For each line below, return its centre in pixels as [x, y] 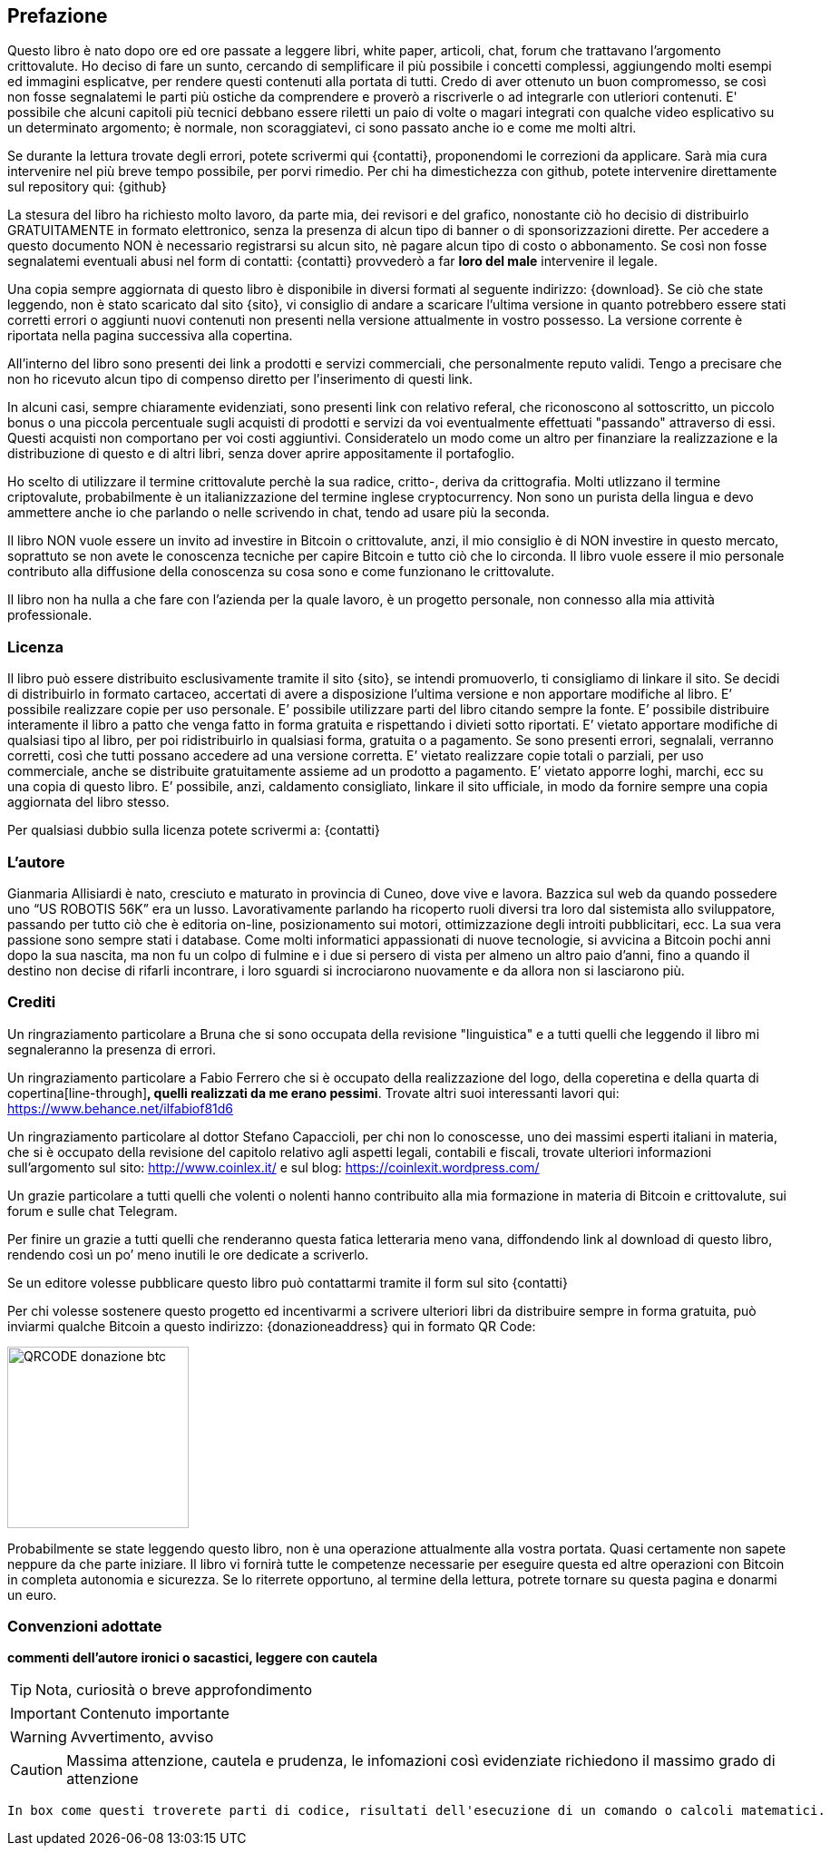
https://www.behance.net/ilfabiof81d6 [121, 1108]
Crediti [32, 1002]
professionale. [50, 615]
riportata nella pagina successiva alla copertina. [150, 336]
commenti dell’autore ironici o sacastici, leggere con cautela [193, 1658]
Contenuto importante [154, 1714]
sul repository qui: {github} [87, 187]
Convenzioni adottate [85, 1627]
